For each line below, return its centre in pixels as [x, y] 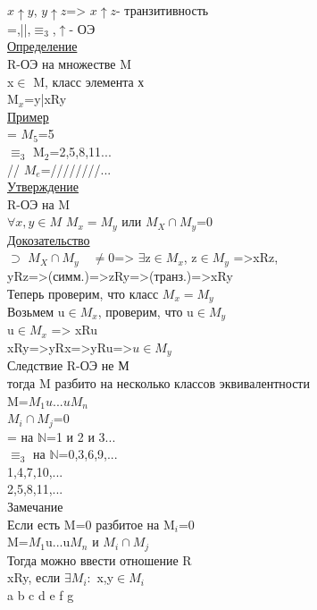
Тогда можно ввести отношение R [100, 559]
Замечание [35, 507]
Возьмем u [36, 311]
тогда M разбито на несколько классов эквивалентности [158, 383]
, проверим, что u [146, 311]
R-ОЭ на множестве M [69, 64]
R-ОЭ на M [39, 203]
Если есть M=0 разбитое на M [91, 524]
